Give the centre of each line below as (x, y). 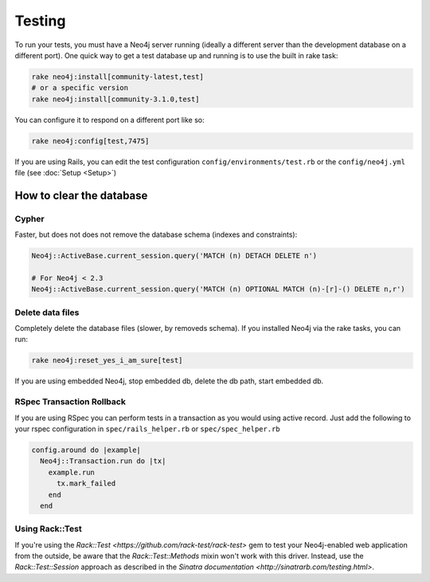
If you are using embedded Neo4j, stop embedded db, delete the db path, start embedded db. (169, 381)
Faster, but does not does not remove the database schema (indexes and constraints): (156, 234)
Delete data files (47, 313)
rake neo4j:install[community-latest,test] (118, 77)
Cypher (29, 218)
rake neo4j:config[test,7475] (90, 141)
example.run (72, 472)
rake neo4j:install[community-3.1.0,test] (115, 99)
